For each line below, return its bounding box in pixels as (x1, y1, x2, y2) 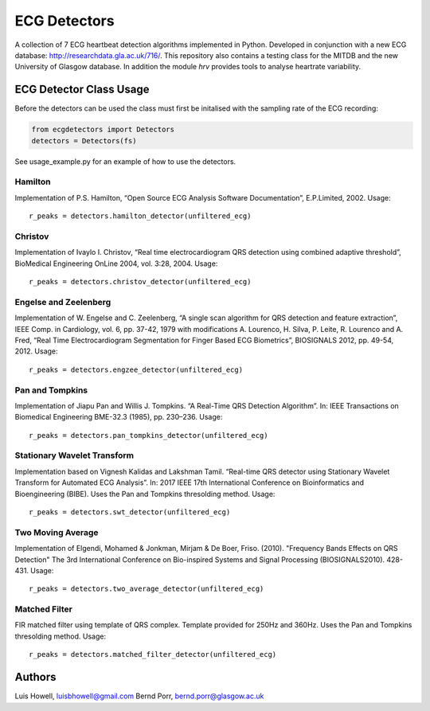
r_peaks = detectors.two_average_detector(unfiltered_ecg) (29, 584, 264, 593)
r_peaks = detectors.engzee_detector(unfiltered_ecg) (29, 365, 243, 374)
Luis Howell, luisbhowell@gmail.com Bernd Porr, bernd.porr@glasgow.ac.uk (14, 691, 264, 701)
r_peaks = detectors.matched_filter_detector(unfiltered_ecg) (29, 650, 277, 659)
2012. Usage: (14, 346, 59, 356)
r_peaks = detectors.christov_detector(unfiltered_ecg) (29, 277, 252, 287)
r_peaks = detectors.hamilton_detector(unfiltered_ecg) (29, 212, 252, 221)
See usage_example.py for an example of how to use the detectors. (14, 156, 236, 166)
